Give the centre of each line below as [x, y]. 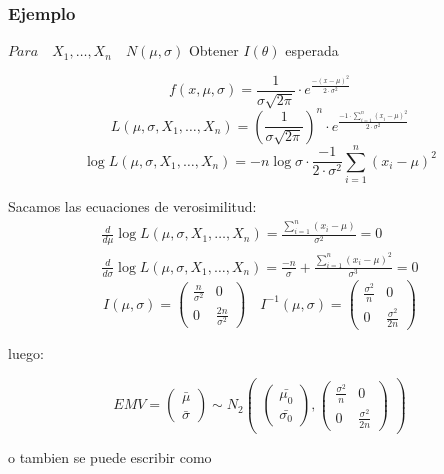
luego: [26, 353]
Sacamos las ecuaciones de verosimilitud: [132, 205]
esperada [312, 50]
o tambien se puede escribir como [110, 456]
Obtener [213, 50]
